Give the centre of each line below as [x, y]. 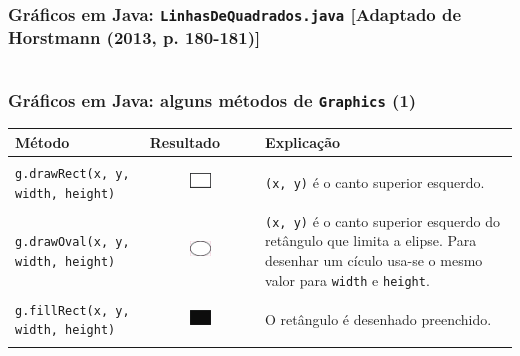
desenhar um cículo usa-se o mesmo [374, 260]
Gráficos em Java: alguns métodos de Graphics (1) [212, 99]
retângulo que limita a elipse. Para [371, 240]
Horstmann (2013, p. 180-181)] [134, 37]
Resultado [185, 141]
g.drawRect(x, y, [72, 174]
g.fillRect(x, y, [72, 310]
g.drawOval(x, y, [72, 242]
